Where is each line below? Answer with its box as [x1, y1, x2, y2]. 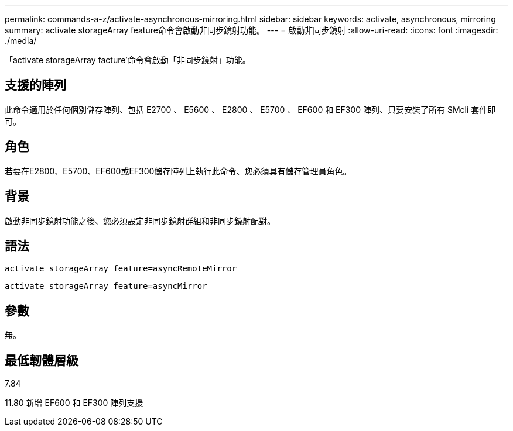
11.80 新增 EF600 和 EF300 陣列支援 [5, 398, 143, 408]
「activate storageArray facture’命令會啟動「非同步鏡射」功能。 [5, 55, 251, 65]
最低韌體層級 [5, 353, 78, 368]
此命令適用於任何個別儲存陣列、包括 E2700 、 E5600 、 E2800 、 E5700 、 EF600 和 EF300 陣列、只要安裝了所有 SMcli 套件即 [5, 104, 496, 115]
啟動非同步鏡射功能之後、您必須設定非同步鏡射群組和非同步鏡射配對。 [5, 215, 275, 226]
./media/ [5, 36, 37, 46]
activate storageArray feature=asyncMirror [5, 281, 207, 291]
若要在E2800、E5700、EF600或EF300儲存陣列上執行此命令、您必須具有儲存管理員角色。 [5, 165, 351, 176]
